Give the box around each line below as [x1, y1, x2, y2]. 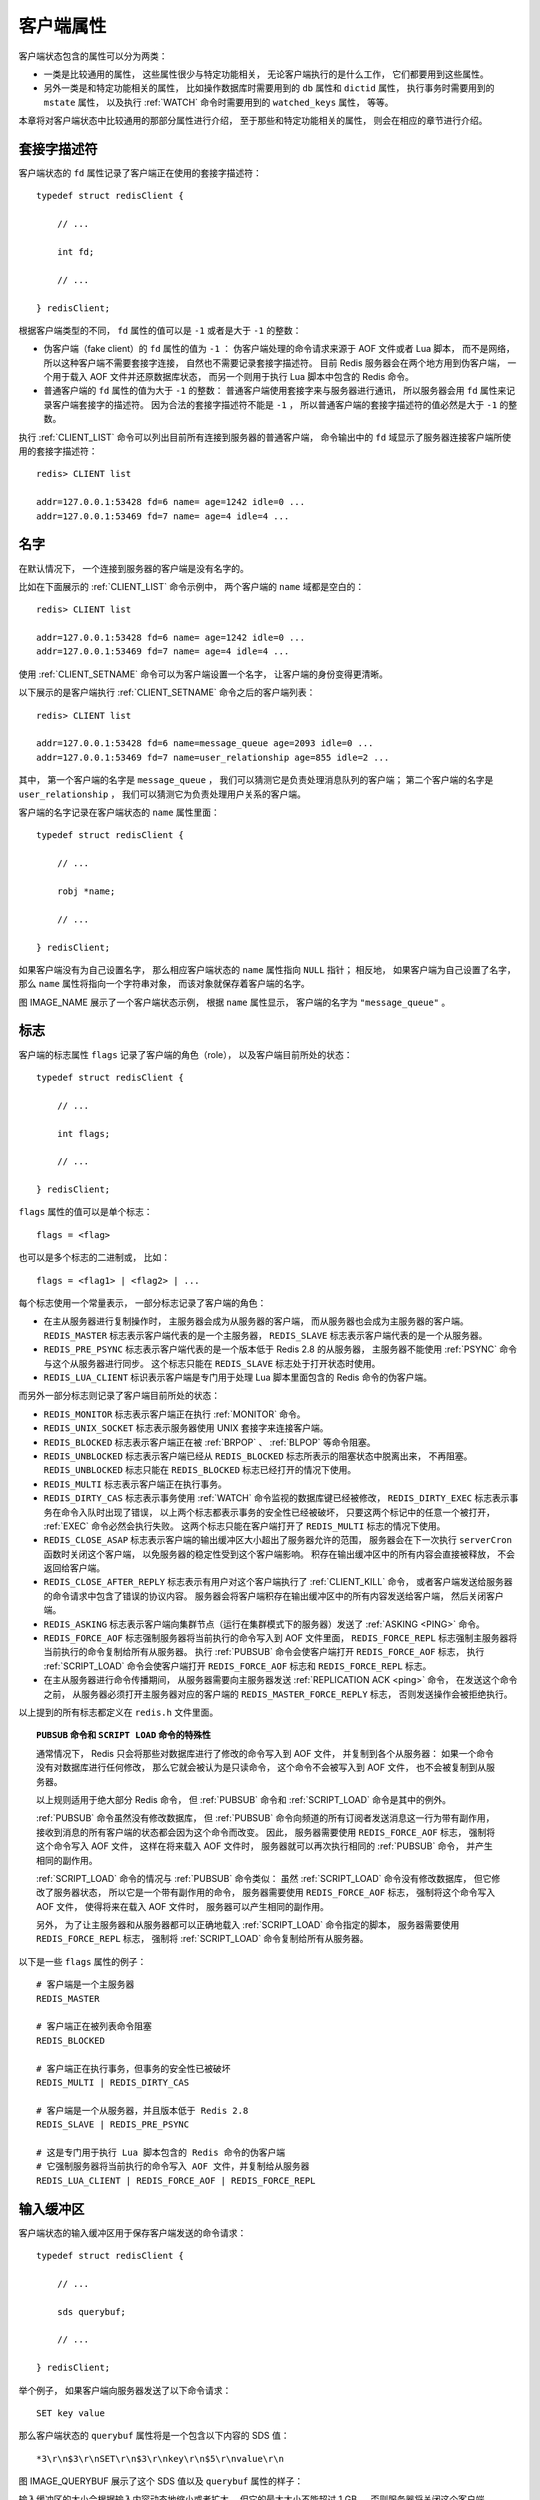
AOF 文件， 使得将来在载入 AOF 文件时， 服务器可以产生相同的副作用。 [36, 1900, 329, 1912]
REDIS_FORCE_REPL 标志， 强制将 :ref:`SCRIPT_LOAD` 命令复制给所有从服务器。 [36, 1933, 369, 1945]
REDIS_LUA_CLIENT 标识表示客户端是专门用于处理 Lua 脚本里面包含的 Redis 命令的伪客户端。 [43, 1371, 432, 1383]
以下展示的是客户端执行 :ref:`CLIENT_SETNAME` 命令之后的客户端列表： [18, 686, 316, 699]
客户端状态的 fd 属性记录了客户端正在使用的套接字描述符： [18, 167, 262, 179]
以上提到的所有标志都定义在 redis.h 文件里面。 [18, 1706, 219, 1718]
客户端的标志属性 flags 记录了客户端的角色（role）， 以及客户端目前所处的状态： [18, 1048, 353, 1060]
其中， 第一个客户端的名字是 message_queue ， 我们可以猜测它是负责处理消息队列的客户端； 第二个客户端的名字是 [18, 774, 494, 786]
